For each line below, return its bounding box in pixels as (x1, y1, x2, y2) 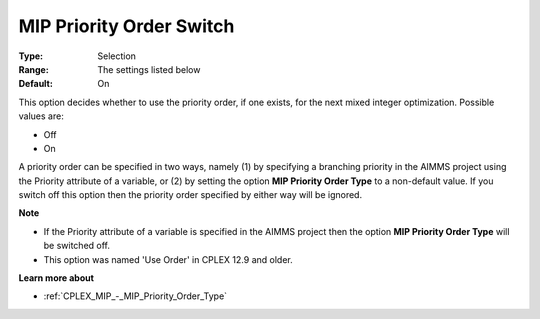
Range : (18, 63, 49, 75)
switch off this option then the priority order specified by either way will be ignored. (18, 189, 363, 201)
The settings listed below (97, 63, 201, 75)
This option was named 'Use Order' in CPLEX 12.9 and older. (43, 253, 294, 265)
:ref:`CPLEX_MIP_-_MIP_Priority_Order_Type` (43, 290, 228, 302)
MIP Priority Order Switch (18, 15, 235, 37)
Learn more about (18, 272, 95, 284)
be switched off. (43, 240, 110, 252)
